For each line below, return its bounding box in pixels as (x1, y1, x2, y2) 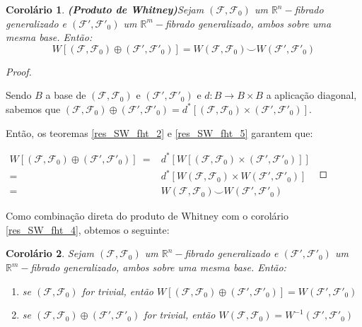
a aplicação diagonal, (266, 88, 357, 102)
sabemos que (6, 101, 61, 116)
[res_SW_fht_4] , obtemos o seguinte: (6, 222, 170, 237)
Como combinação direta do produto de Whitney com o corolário (6, 208, 288, 223)
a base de (45, 88, 86, 102)
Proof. (6, 64, 32, 78)
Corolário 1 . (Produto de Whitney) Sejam (6, 2, 204, 16)
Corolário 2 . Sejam (6, 246, 95, 261)
